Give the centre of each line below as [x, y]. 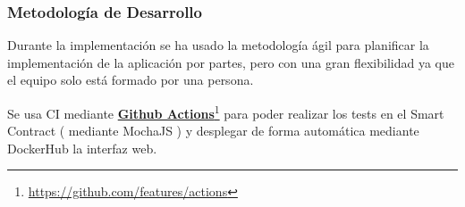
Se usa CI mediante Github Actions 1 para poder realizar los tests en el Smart [226, 112]
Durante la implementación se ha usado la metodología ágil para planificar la [218, 45]
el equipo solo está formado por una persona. [131, 80]
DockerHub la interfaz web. [82, 148]
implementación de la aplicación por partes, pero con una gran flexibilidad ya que [231, 62]
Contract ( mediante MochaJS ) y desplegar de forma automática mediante [213, 131]
